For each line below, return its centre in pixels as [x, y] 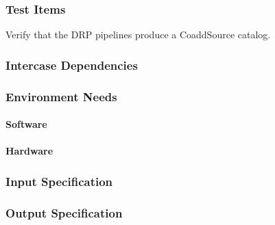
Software [26, 124]
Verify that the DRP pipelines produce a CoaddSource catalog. [138, 35]
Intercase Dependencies [72, 65]
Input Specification [59, 181]
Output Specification [64, 212]
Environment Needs [61, 96]
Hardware [29, 151]
